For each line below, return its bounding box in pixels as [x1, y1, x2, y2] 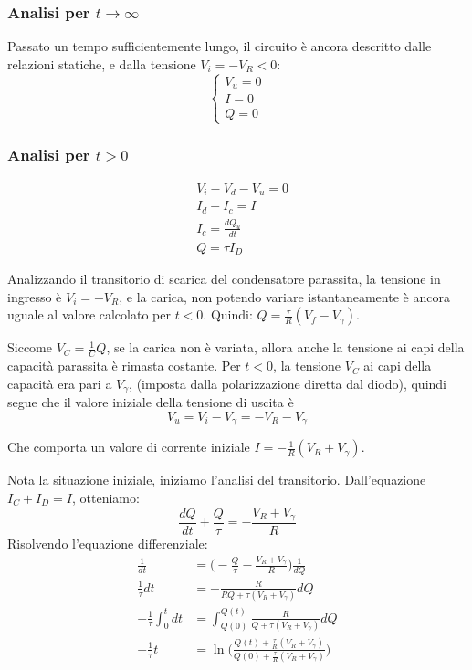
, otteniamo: [72, 487, 140, 507]
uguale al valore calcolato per [7, 305, 171, 324]
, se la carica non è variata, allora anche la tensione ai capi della [106, 338, 465, 357]
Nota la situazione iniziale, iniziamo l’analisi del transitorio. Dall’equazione [7, 470, 426, 489]
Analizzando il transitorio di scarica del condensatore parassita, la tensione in [7, 269, 441, 288]
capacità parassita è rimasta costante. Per [7, 356, 241, 375]
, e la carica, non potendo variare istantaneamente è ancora [119, 287, 450, 306]
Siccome [7, 338, 52, 357]
